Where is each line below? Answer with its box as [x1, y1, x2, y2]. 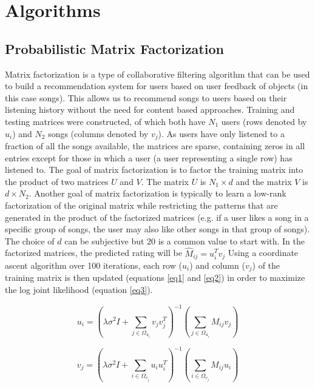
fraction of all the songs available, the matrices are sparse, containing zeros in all [5, 140, 305, 152]
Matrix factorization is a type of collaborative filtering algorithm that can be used [5, 67, 310, 80]
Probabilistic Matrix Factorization [5, 39, 224, 58]
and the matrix [235, 175, 292, 187]
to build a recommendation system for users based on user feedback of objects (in [5, 79, 308, 92]
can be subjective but [64, 234, 144, 247]
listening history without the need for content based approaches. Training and [5, 103, 295, 116]
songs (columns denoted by [48, 127, 149, 140]
